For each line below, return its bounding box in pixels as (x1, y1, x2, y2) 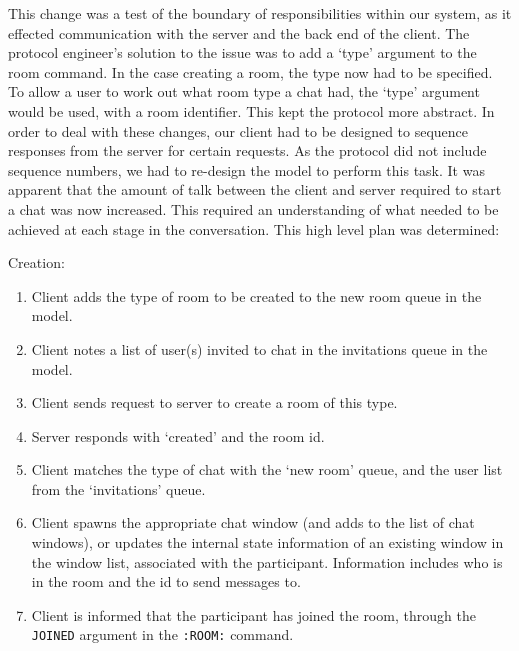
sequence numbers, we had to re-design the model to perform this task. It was (8, 159, 485, 180)
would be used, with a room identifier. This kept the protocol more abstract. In (8, 100, 495, 121)
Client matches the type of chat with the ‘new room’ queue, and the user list (31, 459, 503, 480)
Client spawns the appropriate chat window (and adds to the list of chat (31, 512, 475, 533)
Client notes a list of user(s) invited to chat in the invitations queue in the (31, 338, 488, 359)
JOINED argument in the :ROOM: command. (31, 624, 294, 645)
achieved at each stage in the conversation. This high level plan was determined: (8, 218, 500, 239)
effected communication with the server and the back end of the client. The (8, 22, 470, 43)
